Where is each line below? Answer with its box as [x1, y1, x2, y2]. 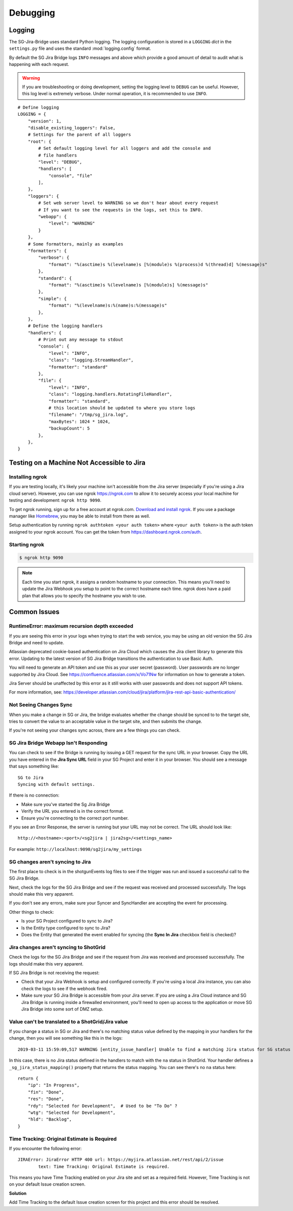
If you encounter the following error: [9, 1145, 82, 1151]
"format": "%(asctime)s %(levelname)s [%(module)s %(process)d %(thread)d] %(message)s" [48, 262, 268, 267]
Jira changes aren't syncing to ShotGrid [9, 944, 106, 950]
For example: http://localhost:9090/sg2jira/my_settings [9, 846, 142, 852]
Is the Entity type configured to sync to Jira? [21, 925, 111, 931]
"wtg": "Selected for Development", [27, 1109, 116, 1115]
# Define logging [18, 104, 59, 110]
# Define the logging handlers [27, 323, 103, 329]
